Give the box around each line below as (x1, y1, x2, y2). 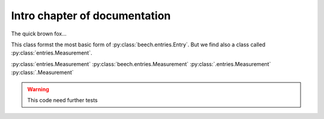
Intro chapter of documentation (11, 9, 171, 22)
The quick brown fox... (11, 30, 67, 37)
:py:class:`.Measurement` (11, 69, 74, 76)
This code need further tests (27, 96, 98, 103)
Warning (27, 85, 49, 93)
